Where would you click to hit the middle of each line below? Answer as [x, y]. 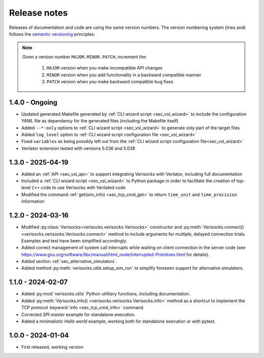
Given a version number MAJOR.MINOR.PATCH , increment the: [85, 57]
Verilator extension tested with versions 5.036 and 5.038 [78, 148]
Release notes [38, 13]
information [33, 201]
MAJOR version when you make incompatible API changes [105, 68]
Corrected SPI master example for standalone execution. [78, 314]
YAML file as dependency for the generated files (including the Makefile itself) [100, 121]
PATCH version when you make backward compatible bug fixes [110, 81]
